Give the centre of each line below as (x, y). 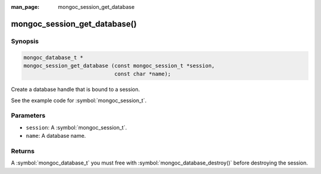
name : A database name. (56, 136)
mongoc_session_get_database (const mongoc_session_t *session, (119, 66)
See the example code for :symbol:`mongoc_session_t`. (79, 100)
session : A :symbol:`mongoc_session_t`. (76, 127)
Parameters (28, 116)
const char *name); (143, 74)
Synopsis (25, 41)
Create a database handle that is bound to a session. (75, 90)
